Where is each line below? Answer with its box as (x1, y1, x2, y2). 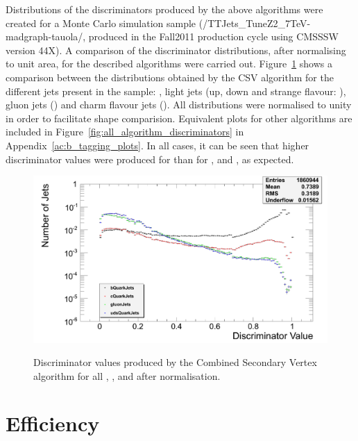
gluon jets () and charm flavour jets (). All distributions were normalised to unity (6, 97, 352, 112)
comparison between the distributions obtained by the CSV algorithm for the (6, 69, 334, 84)
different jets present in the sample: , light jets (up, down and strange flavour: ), (6, 83, 346, 98)
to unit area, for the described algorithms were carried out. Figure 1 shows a (6, 56, 332, 71)
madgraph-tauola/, (6, 29, 86, 44)
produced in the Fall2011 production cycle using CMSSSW (88, 29, 339, 44)
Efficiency (6, 409, 100, 438)
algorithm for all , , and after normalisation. (33, 368, 221, 383)
